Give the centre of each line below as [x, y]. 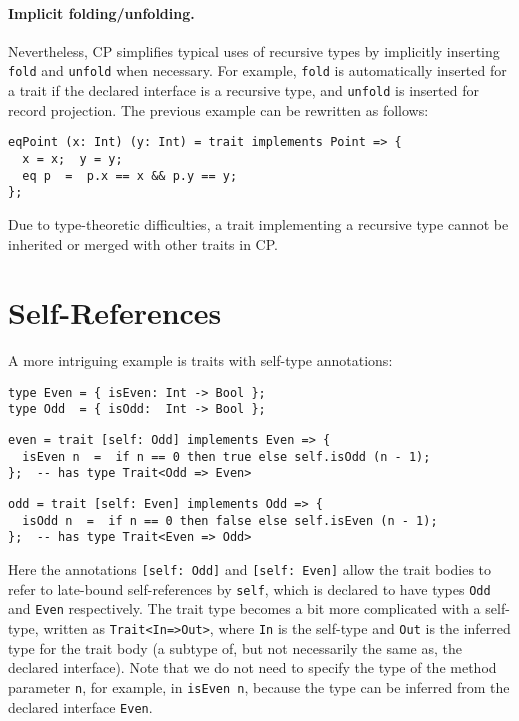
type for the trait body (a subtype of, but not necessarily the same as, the [235, 647]
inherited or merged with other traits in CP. [143, 243]
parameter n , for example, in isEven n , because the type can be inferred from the [259, 686]
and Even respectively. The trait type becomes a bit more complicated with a [244, 608]
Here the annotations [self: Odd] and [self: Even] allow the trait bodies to [250, 569]
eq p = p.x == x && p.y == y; [130, 175]
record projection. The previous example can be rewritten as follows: [218, 109]
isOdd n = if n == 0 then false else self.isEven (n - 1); [230, 520]
